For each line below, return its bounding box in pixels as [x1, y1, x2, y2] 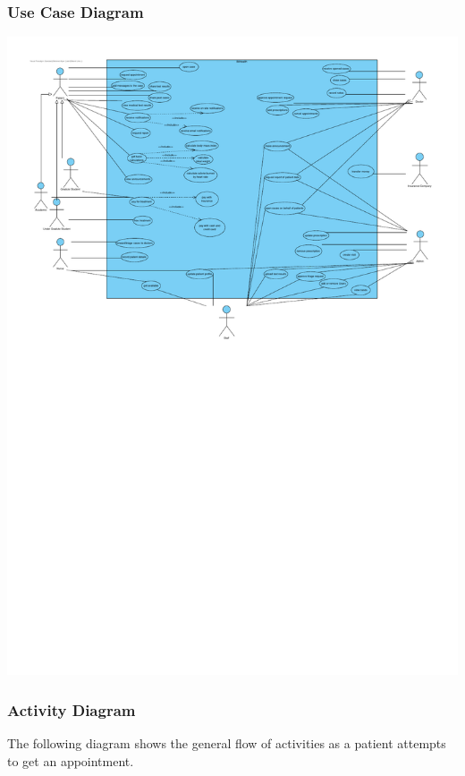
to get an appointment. [7, 751, 134, 770]
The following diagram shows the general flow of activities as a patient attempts [7, 734, 446, 753]
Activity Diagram [7, 698, 136, 721]
